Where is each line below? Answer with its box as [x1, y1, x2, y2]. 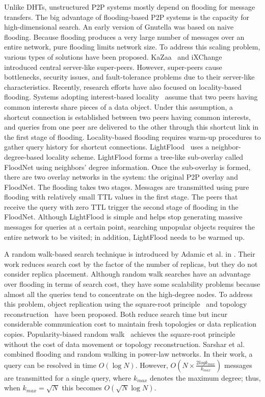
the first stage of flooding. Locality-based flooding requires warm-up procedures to [4, 131, 261, 142]
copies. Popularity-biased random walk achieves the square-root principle [4, 329, 235, 339]
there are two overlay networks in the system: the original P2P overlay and [4, 171, 238, 182]
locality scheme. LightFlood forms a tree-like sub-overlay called [46, 151, 244, 162]
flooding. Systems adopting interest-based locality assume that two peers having [4, 91, 258, 102]
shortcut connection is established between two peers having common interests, [4, 111, 251, 122]
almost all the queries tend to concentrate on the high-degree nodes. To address [4, 288, 253, 299]
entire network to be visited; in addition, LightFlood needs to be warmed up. [4, 231, 245, 242]
